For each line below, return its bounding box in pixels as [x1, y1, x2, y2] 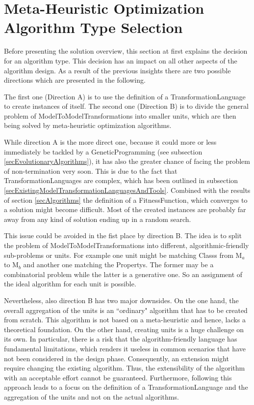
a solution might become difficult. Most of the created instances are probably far [4, 204, 246, 215]
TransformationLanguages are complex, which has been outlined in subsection [4, 175, 238, 186]
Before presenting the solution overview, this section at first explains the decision [4, 46, 248, 56]
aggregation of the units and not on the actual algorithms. [4, 391, 179, 402]
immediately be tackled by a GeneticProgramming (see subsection [4, 146, 203, 156]
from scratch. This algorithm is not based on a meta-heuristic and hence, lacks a [4, 314, 246, 325]
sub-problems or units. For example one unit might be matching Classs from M [4, 249, 242, 260]
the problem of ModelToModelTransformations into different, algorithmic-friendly [4, 240, 249, 250]
